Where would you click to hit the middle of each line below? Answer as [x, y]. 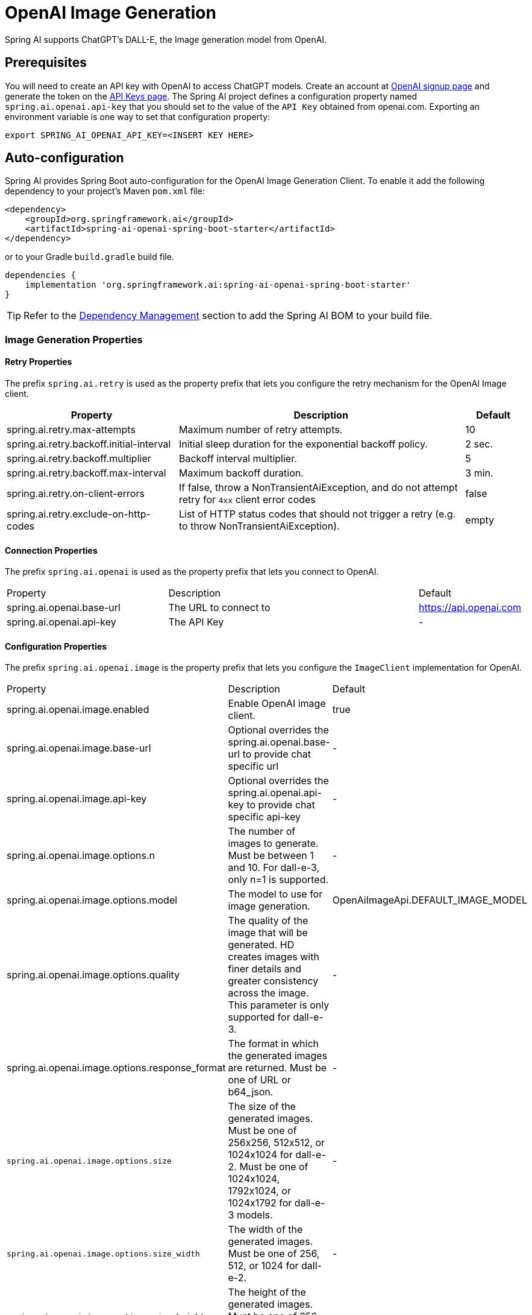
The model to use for [275, 894]
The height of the [267, 1292]
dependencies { [41, 275]
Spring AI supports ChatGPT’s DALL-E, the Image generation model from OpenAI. [166, 39]
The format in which [274, 1044]
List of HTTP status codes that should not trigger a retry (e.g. [317, 514]
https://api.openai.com [470, 608]
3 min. [479, 473]
